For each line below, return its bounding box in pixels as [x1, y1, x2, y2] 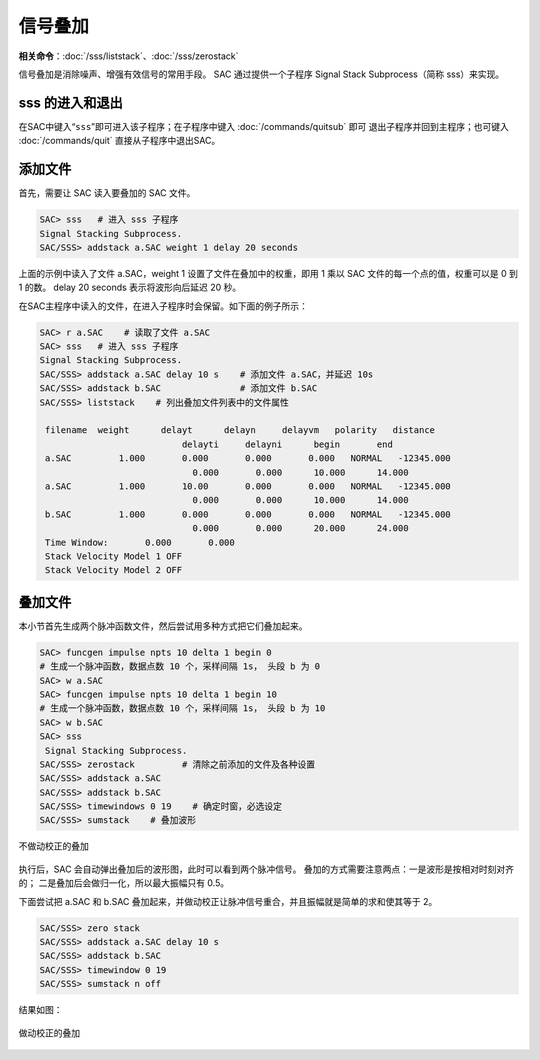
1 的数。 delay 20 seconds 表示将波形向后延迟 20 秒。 [18, 281, 242, 294]
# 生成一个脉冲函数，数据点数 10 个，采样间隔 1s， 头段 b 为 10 [39, 703, 326, 714]
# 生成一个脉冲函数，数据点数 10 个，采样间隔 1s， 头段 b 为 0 [39, 661, 321, 672]
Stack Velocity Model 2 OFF [45, 565, 183, 576]
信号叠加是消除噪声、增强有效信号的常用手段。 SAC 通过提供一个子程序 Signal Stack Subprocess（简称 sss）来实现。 [18, 68, 505, 80]
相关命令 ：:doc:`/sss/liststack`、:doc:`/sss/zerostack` [18, 50, 239, 62]
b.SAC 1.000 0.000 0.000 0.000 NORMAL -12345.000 [45, 508, 452, 520]
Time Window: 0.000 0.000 [45, 536, 235, 548]
